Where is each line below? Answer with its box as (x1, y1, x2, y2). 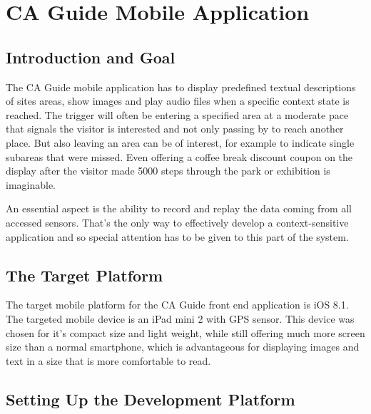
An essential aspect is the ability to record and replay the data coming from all (6, 201, 352, 216)
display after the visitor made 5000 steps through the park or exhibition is (6, 163, 330, 178)
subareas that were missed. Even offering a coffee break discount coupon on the (6, 149, 353, 164)
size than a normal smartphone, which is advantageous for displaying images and (6, 339, 360, 354)
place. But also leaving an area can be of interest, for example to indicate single (6, 135, 355, 150)
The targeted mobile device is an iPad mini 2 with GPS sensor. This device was (6, 311, 355, 326)
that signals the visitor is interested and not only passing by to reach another (6, 121, 344, 136)
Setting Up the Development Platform (6, 388, 295, 410)
